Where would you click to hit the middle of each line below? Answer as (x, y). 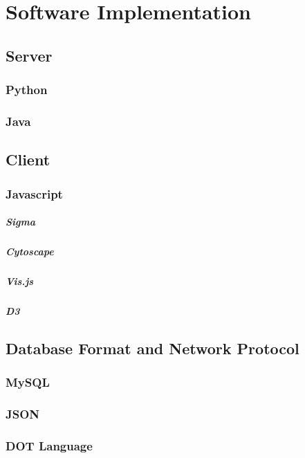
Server (29, 55)
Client (28, 159)
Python (27, 90)
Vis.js (20, 281)
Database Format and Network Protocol (152, 348)
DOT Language (49, 445)
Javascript (34, 193)
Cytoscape (30, 251)
